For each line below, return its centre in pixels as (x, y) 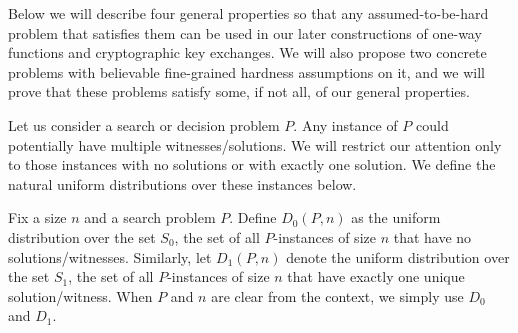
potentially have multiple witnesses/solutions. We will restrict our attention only (255, 144)
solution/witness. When (80, 295)
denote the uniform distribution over (398, 256)
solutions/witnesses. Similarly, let (110, 256)
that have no (432, 236)
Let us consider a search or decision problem (144, 124)
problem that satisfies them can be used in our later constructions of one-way (245, 32)
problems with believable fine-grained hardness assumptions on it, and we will (246, 71)
